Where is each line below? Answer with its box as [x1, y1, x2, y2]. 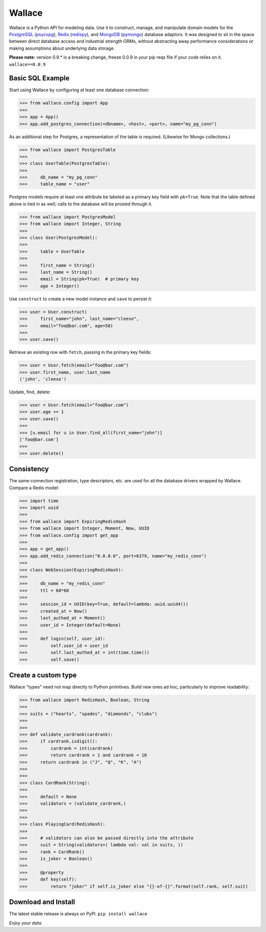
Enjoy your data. [9, 920, 43, 926]
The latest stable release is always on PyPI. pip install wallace [9, 911, 147, 917]
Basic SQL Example [9, 74, 70, 82]
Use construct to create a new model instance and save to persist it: [9, 296, 153, 302]
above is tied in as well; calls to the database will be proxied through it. [9, 201, 153, 207]
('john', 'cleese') [19, 376, 66, 382]
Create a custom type [9, 671, 77, 679]
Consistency [9, 465, 49, 473]
